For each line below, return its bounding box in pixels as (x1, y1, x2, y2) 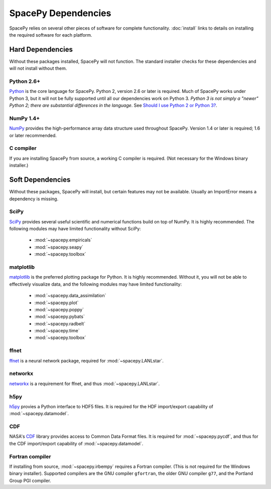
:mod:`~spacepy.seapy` (34, 244, 84, 250)
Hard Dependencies (9, 45, 73, 54)
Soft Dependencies (9, 176, 71, 184)
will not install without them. (9, 65, 67, 71)
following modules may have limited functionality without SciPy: (9, 226, 141, 232)
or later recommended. (9, 132, 57, 138)
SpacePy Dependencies (9, 8, 111, 19)
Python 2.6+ (9, 78, 41, 85)
